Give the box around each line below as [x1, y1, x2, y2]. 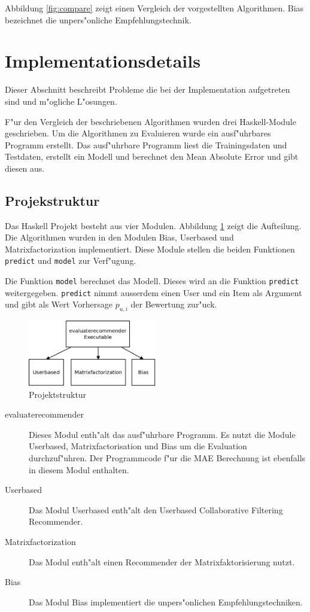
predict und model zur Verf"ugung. [5, 254, 136, 267]
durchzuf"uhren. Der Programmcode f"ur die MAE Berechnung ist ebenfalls [29, 451, 306, 464]
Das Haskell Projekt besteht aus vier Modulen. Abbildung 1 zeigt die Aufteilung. [5, 219, 302, 232]
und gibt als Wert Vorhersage [5, 298, 113, 310]
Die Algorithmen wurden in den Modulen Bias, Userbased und [5, 231, 234, 243]
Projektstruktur [29, 388, 87, 400]
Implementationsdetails [5, 48, 200, 73]
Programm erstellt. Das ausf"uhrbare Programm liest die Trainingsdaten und [5, 138, 287, 151]
